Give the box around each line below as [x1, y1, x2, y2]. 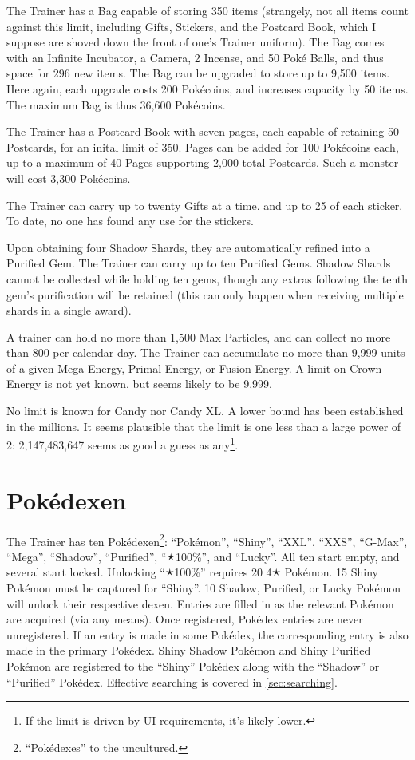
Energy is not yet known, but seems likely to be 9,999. [6, 375, 272, 392]
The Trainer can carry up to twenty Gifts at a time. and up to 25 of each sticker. [6, 196, 403, 213]
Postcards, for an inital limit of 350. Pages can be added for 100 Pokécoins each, [6, 138, 399, 155]
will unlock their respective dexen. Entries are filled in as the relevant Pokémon [6, 595, 394, 612]
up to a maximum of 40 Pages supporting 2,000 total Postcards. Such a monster [6, 154, 399, 171]
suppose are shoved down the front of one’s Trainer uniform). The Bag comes [6, 34, 385, 50]
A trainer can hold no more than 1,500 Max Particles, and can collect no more [6, 328, 391, 345]
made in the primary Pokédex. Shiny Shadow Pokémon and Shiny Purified [6, 642, 371, 659]
